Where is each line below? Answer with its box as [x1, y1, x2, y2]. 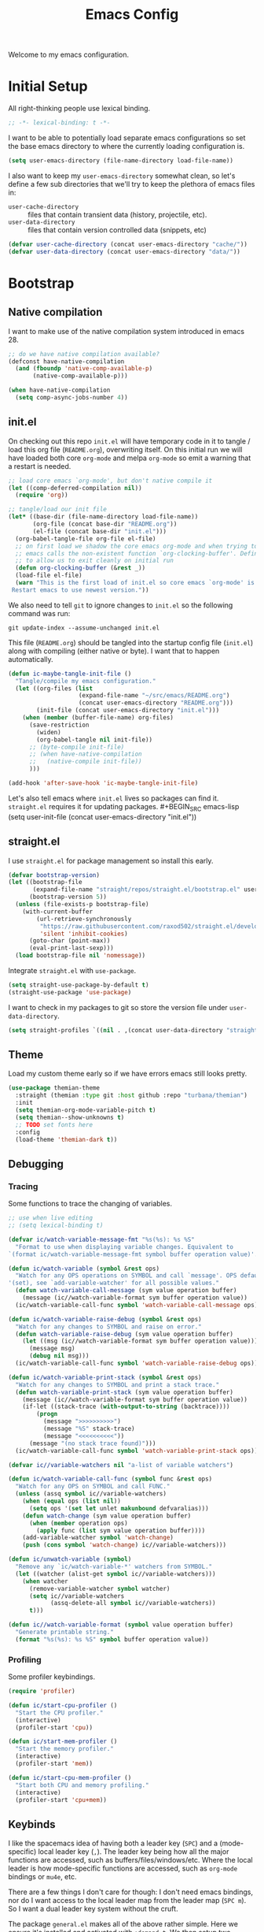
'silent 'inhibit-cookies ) [39, 930, 128, 938]
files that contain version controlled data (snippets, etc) [27, 225, 207, 234]
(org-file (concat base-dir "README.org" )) [32, 520, 178, 529]
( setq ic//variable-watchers [28, 1592, 125, 1600]
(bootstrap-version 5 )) [28, 893, 108, 901]
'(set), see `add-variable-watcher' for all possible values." [8, 1279, 220, 1287]
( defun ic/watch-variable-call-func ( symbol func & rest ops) [8, 1475, 213, 1483]
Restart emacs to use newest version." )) [11, 585, 149, 594]
